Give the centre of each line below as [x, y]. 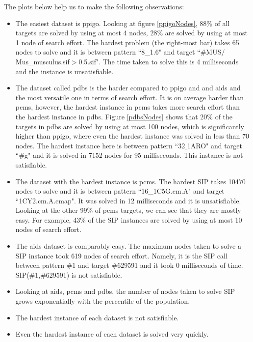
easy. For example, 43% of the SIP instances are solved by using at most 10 [129, 219]
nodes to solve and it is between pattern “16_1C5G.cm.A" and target [120, 191]
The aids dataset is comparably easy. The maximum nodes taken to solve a [128, 246]
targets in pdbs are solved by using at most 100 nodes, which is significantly [130, 126]
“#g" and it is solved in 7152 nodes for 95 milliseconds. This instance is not [129, 155]
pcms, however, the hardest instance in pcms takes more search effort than [127, 107]
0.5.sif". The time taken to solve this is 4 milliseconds [159, 61]
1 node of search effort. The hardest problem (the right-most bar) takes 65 [127, 42]
